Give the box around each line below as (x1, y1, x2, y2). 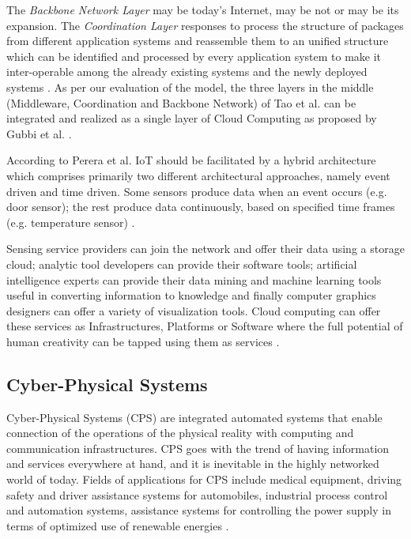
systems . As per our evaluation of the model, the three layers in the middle (6, 78, 374, 95)
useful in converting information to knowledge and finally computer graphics (6, 287, 376, 303)
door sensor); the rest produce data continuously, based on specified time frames (6, 198, 395, 215)
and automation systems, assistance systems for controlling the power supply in (6, 502, 391, 518)
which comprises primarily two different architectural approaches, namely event (6, 167, 390, 183)
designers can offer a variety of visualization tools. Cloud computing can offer (6, 302, 381, 318)
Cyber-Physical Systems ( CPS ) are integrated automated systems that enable (6, 409, 383, 425)
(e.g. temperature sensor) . (6, 213, 135, 230)
